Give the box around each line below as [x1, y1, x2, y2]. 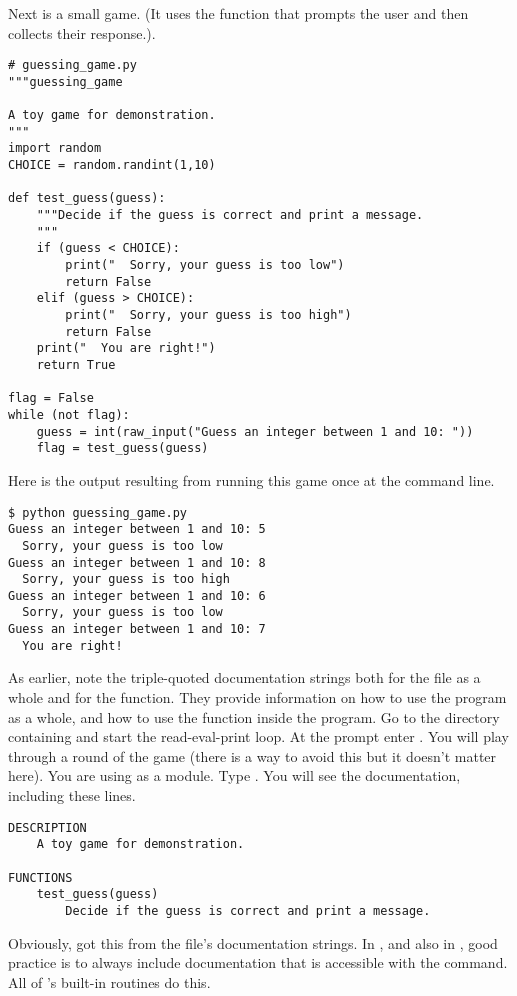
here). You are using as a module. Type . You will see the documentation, [8, 765, 461, 786]
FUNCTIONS [8, 870, 73, 885]
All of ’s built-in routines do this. [8, 971, 211, 992]
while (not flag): [8, 407, 130, 422]
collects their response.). [8, 22, 156, 43]
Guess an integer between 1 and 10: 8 [8, 555, 266, 570]
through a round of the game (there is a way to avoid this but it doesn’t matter [8, 745, 497, 766]
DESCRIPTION [8, 820, 87, 835]
